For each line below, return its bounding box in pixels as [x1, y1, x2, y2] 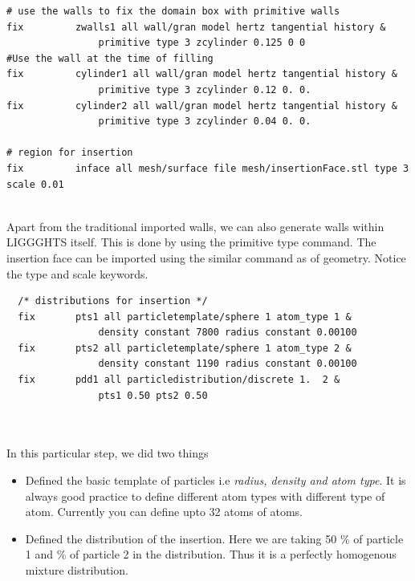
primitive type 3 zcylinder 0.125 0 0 [98, 37, 306, 49]
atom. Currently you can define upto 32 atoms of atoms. [25, 503, 303, 520]
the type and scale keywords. [6, 265, 149, 282]
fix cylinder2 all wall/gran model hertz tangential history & [6, 100, 397, 112]
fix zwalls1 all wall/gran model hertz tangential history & [6, 21, 386, 33]
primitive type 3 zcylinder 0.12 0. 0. [98, 83, 311, 95]
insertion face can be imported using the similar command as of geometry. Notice [6, 249, 406, 266]
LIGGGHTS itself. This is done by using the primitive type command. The [6, 234, 376, 250]
